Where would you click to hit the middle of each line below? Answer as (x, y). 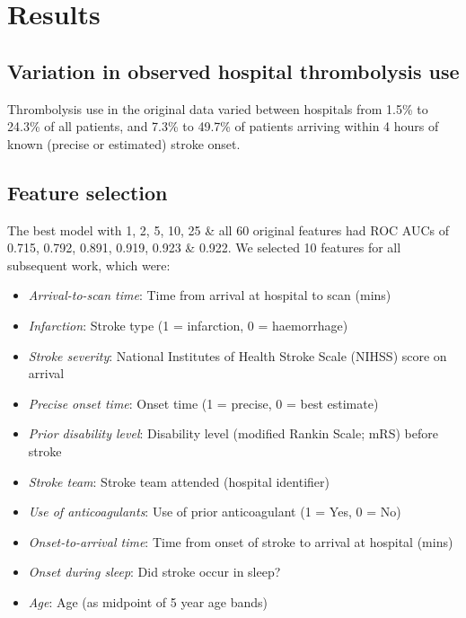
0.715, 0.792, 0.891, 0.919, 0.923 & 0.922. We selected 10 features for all (204, 247)
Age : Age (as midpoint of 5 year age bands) (148, 601)
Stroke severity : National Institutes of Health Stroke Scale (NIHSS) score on (237, 355)
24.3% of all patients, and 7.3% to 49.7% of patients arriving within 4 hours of (223, 126)
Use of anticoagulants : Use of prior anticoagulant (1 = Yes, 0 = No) (215, 512)
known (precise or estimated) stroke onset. (124, 143)
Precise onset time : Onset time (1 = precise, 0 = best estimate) (203, 403)
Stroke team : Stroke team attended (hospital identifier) (179, 481)
